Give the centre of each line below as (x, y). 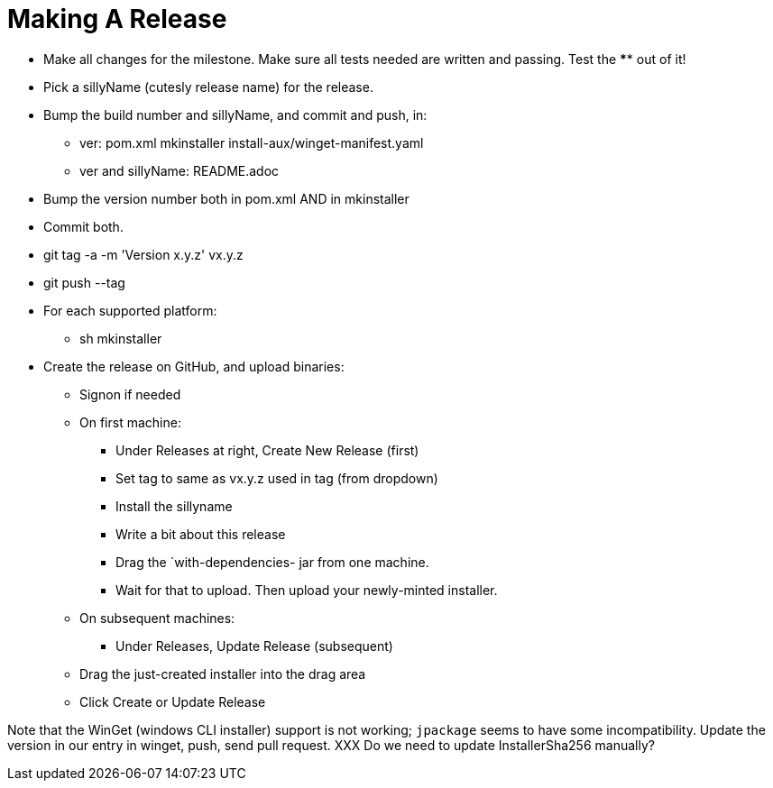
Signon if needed (130, 394)
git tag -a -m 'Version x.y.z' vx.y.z (143, 254)
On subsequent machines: (157, 618)
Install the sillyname (174, 506)
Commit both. (83, 226)
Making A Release (117, 19)
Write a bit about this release (201, 534)
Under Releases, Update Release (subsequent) (254, 646)
